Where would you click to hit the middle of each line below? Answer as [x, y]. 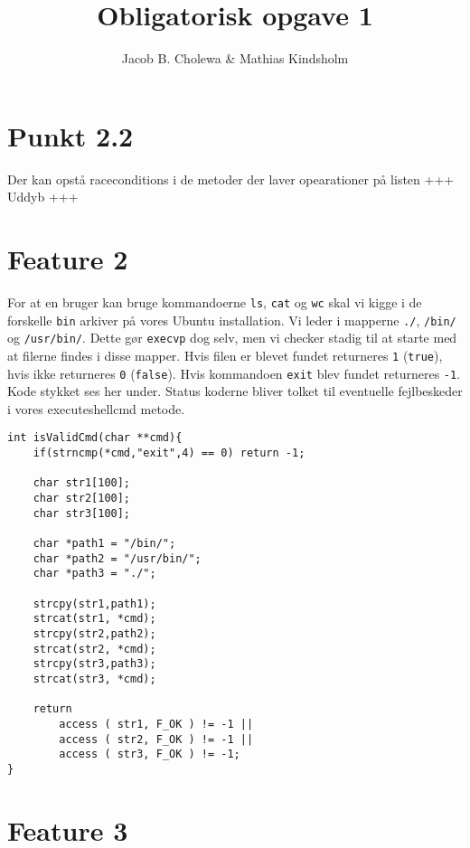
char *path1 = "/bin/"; [104, 544]
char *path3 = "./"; [94, 574]
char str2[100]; [82, 499]
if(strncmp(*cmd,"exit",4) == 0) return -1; [169, 453]
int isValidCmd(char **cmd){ [95, 438]
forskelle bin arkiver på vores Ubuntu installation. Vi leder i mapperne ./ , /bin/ [232, 320]
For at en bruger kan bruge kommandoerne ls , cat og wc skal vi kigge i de [215, 302]
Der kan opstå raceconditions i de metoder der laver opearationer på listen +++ [231, 179]
